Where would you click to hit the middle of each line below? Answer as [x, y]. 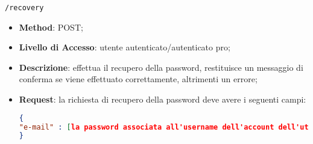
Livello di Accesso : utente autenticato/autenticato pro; [125, 47]
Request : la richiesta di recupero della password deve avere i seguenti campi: [163, 99]
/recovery [24, 8]
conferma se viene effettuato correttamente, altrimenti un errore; [138, 79]
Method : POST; [51, 27]
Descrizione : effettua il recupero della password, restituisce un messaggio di [161, 67]
